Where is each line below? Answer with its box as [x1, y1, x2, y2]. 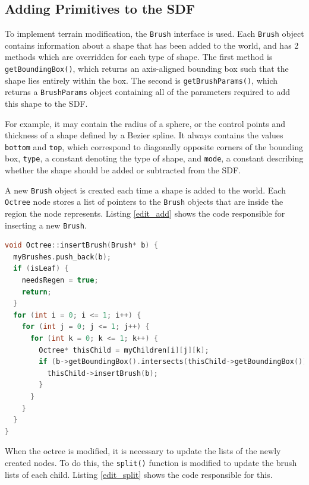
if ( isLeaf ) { [13, 264, 69, 273]
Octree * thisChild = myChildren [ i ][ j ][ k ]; [39, 345, 209, 354]
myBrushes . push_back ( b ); [13, 252, 112, 261]
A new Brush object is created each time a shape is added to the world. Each [5, 183, 286, 196]
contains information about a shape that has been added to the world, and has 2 [5, 39, 299, 51]
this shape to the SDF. [5, 97, 88, 110]
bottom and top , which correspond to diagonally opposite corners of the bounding [5, 140, 304, 153]
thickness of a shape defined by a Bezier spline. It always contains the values [5, 129, 283, 141]
